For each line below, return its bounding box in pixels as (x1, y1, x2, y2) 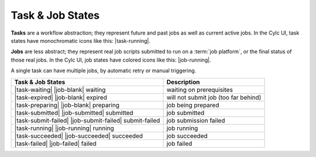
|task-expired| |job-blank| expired (14, 93, 108, 101)
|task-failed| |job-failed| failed (14, 139, 97, 148)
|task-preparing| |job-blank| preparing (14, 101, 120, 109)
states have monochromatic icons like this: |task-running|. (11, 37, 151, 44)
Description (166, 78, 200, 86)
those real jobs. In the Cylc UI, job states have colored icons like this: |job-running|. (11, 56, 211, 63)
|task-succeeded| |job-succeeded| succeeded (14, 132, 143, 140)
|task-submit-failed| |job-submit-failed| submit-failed (14, 116, 160, 124)
